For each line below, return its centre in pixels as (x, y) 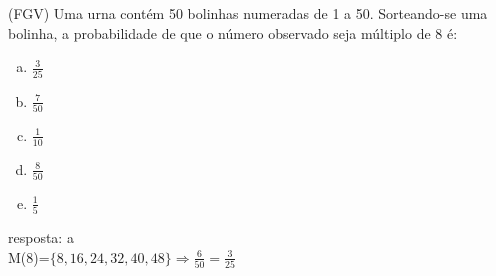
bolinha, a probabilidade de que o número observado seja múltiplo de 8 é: (233, 32)
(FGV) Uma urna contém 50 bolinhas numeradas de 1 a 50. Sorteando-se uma (248, 13)
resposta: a (41, 237)
